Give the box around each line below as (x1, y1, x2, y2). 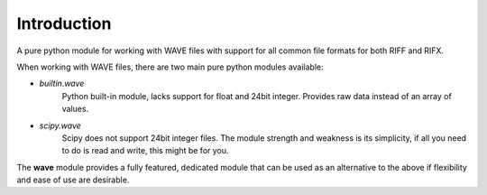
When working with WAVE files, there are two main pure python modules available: (16, 61, 324, 72)
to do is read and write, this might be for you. (61, 145, 229, 156)
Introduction (16, 14, 112, 33)
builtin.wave (39, 78, 85, 89)
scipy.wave (39, 120, 81, 131)
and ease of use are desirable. (16, 174, 130, 185)
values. (61, 104, 89, 115)
